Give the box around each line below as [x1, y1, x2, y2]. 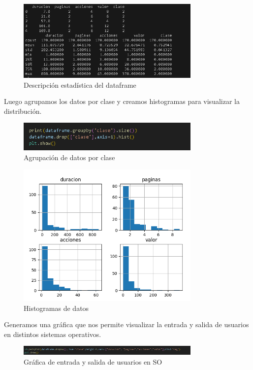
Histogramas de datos [24, 303, 89, 313]
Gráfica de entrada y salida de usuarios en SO [24, 357, 162, 367]
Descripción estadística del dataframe [24, 79, 136, 90]
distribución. [4, 105, 42, 116]
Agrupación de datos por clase [24, 152, 115, 162]
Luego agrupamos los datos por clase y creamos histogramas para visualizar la [4, 96, 240, 106]
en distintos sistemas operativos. [4, 329, 101, 339]
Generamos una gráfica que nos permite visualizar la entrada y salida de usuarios [4, 319, 249, 330]
